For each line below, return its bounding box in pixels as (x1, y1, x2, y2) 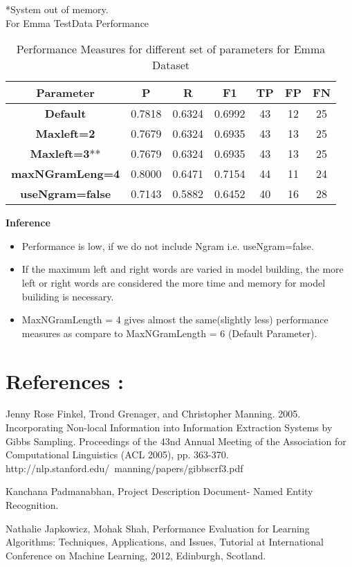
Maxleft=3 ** (30, 145, 101, 162)
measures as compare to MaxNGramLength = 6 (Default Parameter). (21, 325, 317, 340)
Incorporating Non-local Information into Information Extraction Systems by (6, 420, 333, 435)
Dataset (151, 57, 190, 73)
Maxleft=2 (35, 125, 95, 142)
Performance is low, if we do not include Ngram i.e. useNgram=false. (21, 238, 314, 253)
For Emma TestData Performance (6, 15, 149, 30)
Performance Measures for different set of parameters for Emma (16, 41, 326, 57)
